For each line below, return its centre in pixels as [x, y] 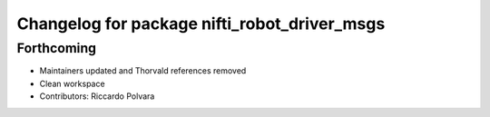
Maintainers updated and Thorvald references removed [143, 71]
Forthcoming [57, 48]
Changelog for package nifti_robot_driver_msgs [201, 24]
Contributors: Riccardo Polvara [97, 96]
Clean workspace [72, 83]
